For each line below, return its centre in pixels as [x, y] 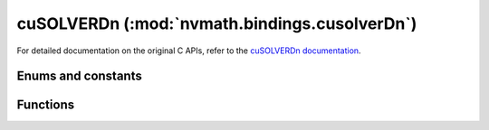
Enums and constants [79, 76]
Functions [46, 105]
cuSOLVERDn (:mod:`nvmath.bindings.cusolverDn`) [217, 23]
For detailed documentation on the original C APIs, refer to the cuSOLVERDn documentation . [189, 51]
